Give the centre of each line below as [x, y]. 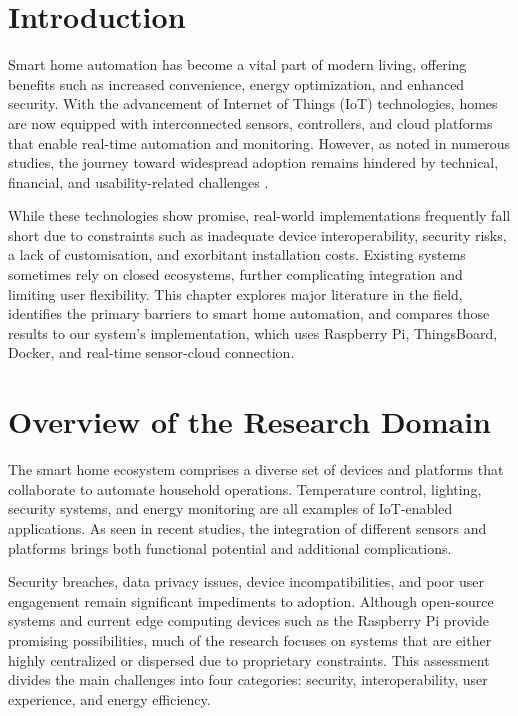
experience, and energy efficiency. [109, 698]
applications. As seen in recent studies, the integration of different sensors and [247, 527]
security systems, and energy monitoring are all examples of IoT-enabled [230, 508]
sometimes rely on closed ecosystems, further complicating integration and [235, 274]
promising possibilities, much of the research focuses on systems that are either [250, 639]
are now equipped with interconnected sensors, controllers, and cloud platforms [250, 122]
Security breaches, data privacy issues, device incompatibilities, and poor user [246, 581]
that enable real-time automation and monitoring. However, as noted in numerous [259, 142]
